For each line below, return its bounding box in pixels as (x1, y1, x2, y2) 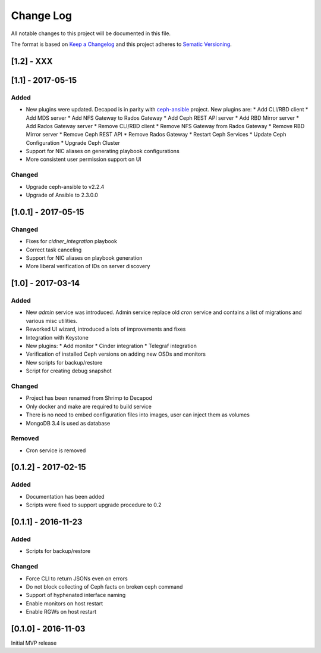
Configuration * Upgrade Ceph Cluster (26, 139, 120, 146)
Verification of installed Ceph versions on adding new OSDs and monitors (26, 350, 206, 357)
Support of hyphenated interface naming (26, 592, 126, 599)
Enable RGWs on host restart (26, 608, 97, 615)
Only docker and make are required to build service (26, 403, 152, 410)
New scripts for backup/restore (26, 359, 103, 366)
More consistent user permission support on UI (26, 156, 142, 163)
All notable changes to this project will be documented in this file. (11, 30, 171, 37)
